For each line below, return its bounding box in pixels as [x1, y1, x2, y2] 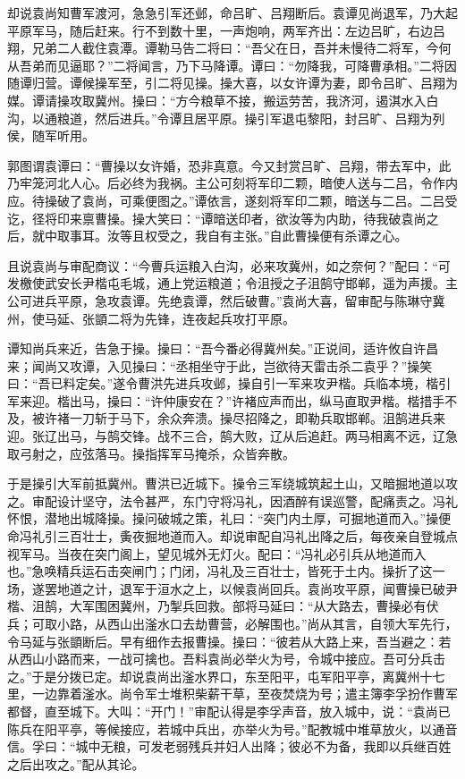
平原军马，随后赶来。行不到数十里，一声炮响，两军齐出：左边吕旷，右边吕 [7, 21, 445, 39]
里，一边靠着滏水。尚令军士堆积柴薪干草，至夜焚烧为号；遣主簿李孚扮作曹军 [7, 684, 458, 703]
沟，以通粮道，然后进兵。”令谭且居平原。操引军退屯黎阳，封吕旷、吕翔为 [7, 108, 433, 127]
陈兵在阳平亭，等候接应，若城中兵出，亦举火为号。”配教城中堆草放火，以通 [7, 719, 445, 738]
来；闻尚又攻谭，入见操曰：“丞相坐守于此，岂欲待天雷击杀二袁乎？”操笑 [7, 356, 433, 375]
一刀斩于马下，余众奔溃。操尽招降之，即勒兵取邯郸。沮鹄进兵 [69, 409, 433, 428]
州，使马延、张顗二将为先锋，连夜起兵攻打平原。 [7, 309, 295, 327]
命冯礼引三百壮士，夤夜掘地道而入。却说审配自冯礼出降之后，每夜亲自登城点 [7, 527, 458, 546]
